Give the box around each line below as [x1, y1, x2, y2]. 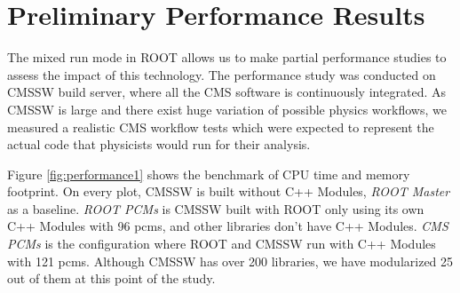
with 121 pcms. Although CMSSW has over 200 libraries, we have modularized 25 [7, 251, 454, 270]
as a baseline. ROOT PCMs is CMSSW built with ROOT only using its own [7, 199, 424, 218]
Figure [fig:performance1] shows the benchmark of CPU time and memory [7, 164, 410, 183]
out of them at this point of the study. [7, 269, 216, 288]
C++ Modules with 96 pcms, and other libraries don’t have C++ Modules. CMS [7, 217, 448, 235]
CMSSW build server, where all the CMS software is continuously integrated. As [7, 83, 447, 101]
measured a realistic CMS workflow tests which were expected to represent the [7, 117, 434, 136]
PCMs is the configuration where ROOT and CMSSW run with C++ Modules [7, 234, 436, 253]
